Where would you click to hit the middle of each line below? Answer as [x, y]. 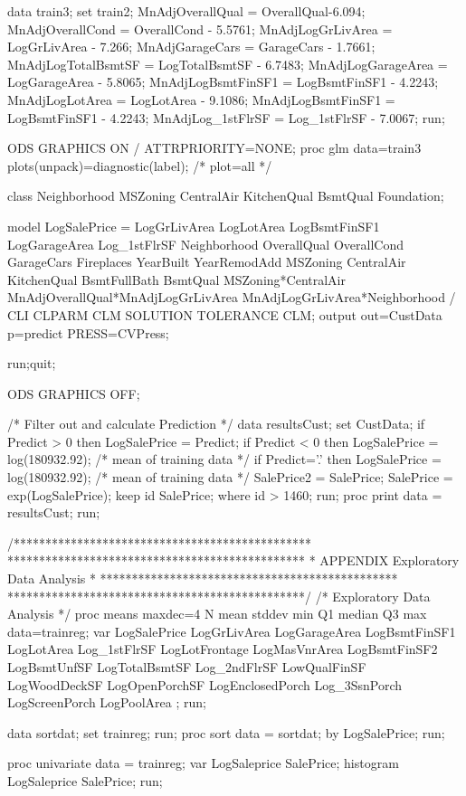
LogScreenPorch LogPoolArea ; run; [107, 702]
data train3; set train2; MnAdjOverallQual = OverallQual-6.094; [186, 11]
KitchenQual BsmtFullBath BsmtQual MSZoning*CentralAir [176, 279]
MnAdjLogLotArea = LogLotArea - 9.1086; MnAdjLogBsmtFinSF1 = [201, 99]
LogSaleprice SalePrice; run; [85, 780]
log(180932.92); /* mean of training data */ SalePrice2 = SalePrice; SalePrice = [230, 477]
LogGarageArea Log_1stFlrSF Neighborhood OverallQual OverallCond [205, 244]
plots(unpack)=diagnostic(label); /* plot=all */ [140, 165]
